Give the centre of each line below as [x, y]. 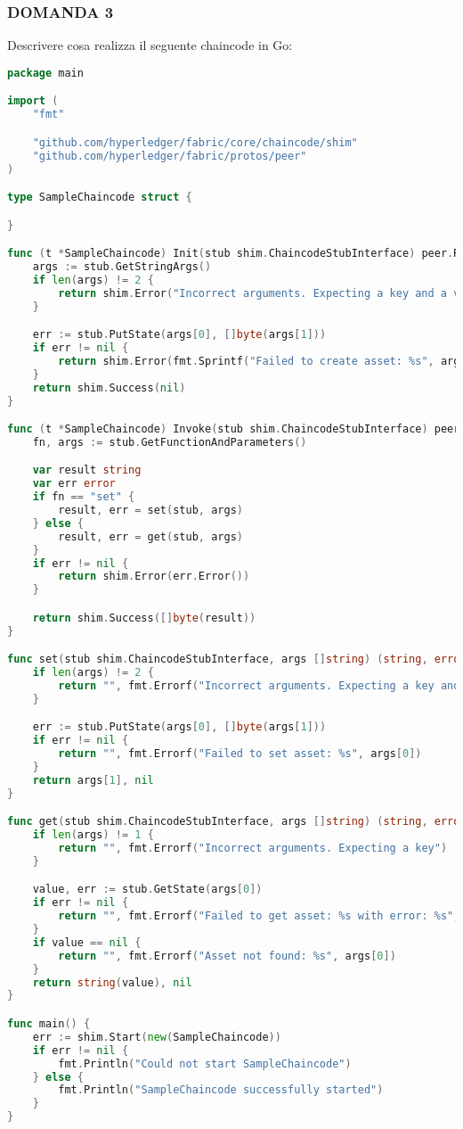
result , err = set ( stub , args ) [150, 511]
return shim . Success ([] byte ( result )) [144, 618]
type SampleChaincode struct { [100, 198]
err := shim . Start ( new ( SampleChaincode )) [157, 1037]
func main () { [49, 1024]
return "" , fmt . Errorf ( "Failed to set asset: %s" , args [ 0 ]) [240, 754]
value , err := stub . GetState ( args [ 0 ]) [147, 890]
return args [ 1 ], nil [93, 780]
